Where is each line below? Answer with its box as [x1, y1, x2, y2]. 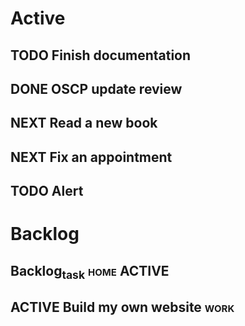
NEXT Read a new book [10, 115, 158, 132]
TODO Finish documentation [10, 47, 192, 64]
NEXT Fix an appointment [10, 148, 173, 166]
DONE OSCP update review [10, 80, 183, 97]
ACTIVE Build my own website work [10, 299, 235, 316]
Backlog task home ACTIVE [10, 262, 170, 282]
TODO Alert [10, 183, 84, 200]
